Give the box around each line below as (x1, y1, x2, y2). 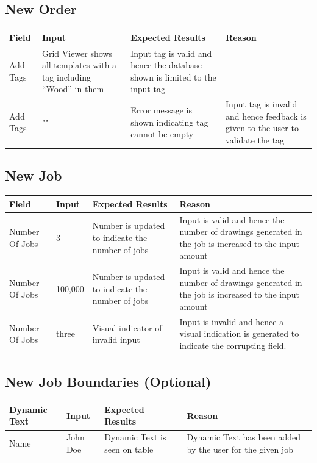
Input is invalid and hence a (179, 315, 284, 328)
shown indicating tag (130, 115, 208, 128)
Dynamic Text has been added (187, 431, 301, 443)
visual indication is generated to (179, 327, 299, 340)
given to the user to (226, 121, 299, 134)
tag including (41, 70, 91, 83)
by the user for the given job (187, 442, 293, 455)
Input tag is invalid (226, 98, 297, 110)
